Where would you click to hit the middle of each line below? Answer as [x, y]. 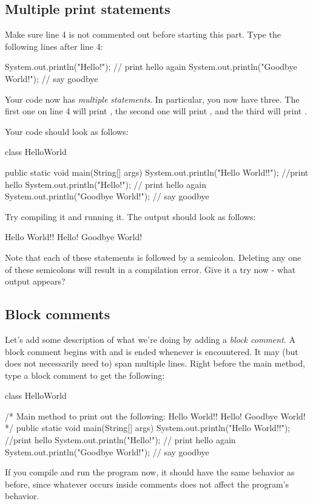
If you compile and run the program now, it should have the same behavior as [150, 472]
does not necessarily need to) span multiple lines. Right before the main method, [155, 363]
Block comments [58, 314]
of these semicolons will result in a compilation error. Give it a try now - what [150, 269]
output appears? [35, 281]
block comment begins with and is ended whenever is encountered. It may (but [152, 351]
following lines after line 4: [54, 46]
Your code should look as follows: [67, 131]
